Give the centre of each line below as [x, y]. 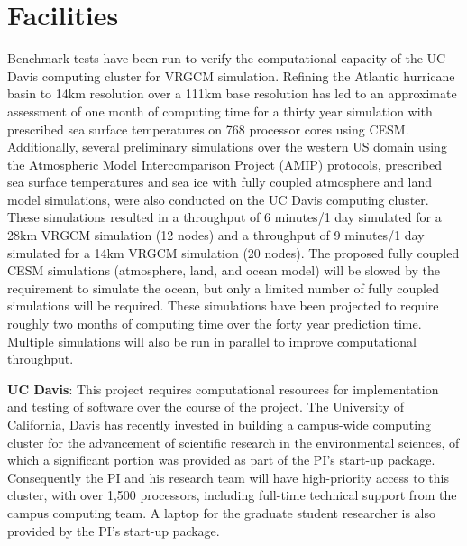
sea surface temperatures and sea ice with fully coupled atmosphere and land [220, 182]
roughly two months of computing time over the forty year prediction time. [215, 324]
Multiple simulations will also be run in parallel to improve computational [212, 341]
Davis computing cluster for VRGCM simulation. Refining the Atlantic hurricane [231, 75]
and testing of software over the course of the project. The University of [206, 407]
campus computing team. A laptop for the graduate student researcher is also [222, 512]
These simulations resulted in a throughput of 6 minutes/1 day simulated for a [224, 217]
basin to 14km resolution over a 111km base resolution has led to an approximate [232, 93]
